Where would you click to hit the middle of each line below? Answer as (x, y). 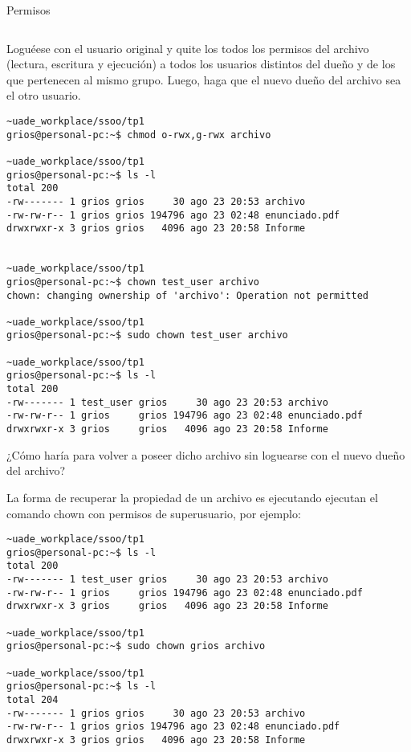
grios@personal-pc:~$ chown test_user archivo (133, 282)
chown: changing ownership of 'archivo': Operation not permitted (188, 295)
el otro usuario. (44, 95)
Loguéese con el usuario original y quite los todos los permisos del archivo (188, 48)
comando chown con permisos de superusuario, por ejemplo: (154, 513)
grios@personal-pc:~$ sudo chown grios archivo (136, 646)
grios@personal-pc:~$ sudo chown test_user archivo (147, 335)
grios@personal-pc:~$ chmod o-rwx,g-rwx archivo (139, 135)
